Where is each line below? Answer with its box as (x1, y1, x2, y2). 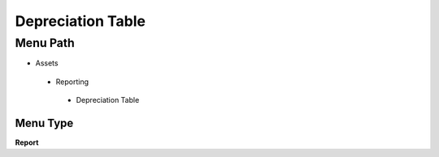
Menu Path (15, 36, 75, 50)
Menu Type (15, 116, 74, 129)
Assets (35, 58, 59, 68)
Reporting (55, 77, 89, 87)
